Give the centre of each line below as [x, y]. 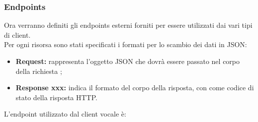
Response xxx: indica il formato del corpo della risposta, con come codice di [135, 88]
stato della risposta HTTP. [56, 97]
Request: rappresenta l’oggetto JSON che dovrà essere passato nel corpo [128, 61]
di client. [17, 34]
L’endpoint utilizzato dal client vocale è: [65, 114]
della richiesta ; [39, 71]
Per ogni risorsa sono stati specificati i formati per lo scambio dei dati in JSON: [126, 44]
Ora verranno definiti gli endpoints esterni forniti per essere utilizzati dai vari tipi [128, 25]
